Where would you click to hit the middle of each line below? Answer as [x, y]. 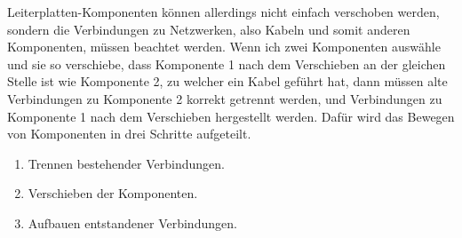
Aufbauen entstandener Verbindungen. [132, 222]
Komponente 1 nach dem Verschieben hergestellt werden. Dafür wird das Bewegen [231, 116]
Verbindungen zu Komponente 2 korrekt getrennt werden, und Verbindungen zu [225, 98]
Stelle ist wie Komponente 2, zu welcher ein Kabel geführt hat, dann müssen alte [227, 81]
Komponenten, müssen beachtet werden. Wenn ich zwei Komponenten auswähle [224, 47]
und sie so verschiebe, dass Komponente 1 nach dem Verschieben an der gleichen [227, 63]
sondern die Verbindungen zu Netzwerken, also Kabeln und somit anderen [209, 29]
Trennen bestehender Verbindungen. [126, 163]
